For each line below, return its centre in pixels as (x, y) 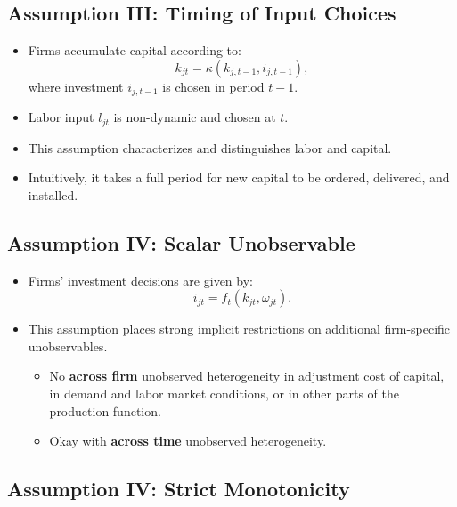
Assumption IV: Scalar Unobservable (181, 242)
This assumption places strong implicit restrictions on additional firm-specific (239, 329)
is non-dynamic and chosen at (195, 117)
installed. (53, 194)
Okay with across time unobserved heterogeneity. (188, 441)
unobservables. (68, 346)
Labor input (61, 117)
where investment (76, 86)
